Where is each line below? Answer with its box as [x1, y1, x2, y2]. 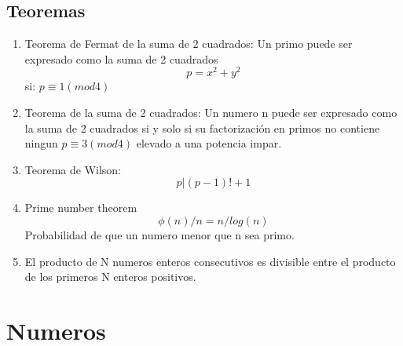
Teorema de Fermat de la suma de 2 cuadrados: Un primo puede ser [24, 35, 353, 52]
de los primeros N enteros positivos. [24, 268, 196, 285]
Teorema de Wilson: [24, 161, 122, 177]
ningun [24, 135, 58, 151]
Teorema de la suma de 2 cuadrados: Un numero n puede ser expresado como [24, 104, 398, 121]
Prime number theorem [24, 199, 137, 216]
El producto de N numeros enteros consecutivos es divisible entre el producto [24, 253, 396, 269]
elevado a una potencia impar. [136, 135, 282, 151]
